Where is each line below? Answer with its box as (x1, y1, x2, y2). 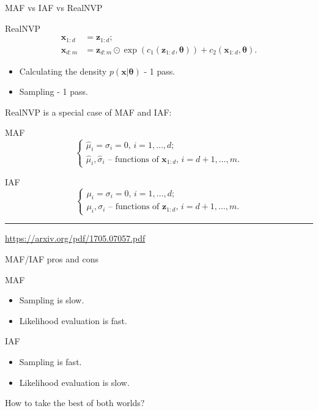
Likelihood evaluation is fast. (19, 314, 127, 327)
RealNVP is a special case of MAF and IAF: (5, 105, 172, 118)
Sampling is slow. (19, 294, 84, 306)
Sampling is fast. (19, 355, 82, 368)
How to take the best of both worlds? (5, 396, 145, 409)
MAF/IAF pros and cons (5, 253, 99, 265)
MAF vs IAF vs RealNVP (5, 1, 103, 13)
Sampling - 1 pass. (19, 85, 88, 98)
